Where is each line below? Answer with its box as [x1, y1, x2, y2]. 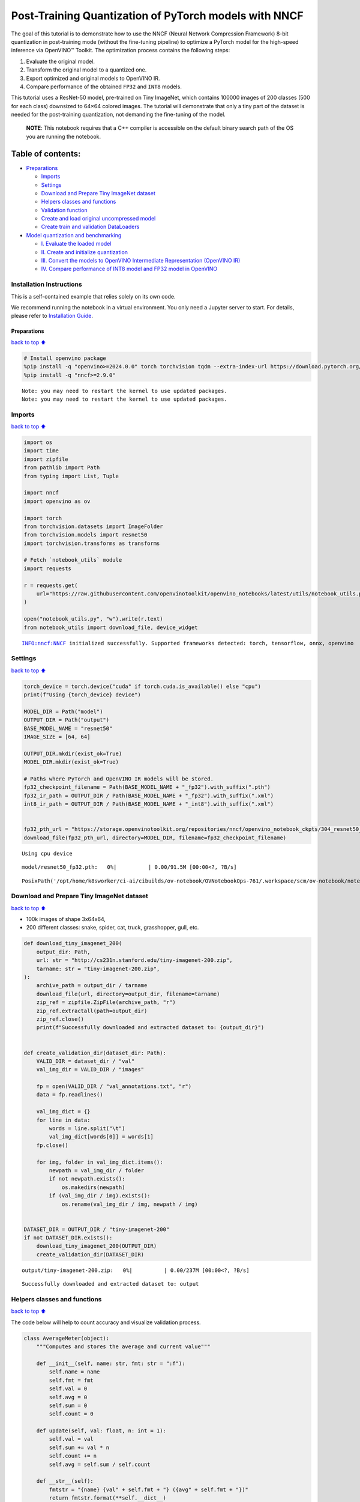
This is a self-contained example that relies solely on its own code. [11, 293, 176, 300]
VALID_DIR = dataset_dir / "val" [36, 1057, 135, 1065]
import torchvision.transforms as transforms [23, 540, 160, 547]
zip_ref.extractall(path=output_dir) [36, 1007, 148, 1014]
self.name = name [49, 1369, 100, 1375]
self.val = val [49, 1436, 94, 1443]
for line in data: [36, 1116, 91, 1123]
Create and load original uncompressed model [41, 215, 156, 222]
